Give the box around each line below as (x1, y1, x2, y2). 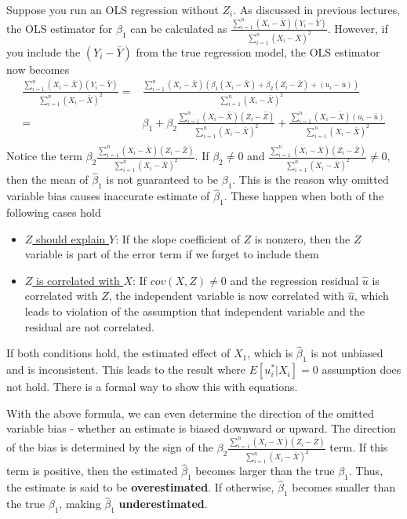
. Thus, (348, 462, 383, 479)
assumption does (322, 361, 402, 378)
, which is (247, 345, 293, 361)
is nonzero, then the (254, 230, 351, 247)
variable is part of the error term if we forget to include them (24, 246, 319, 262)
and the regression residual (230, 272, 359, 288)
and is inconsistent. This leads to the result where (6, 361, 246, 378)
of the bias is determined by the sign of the (6, 439, 213, 455)
